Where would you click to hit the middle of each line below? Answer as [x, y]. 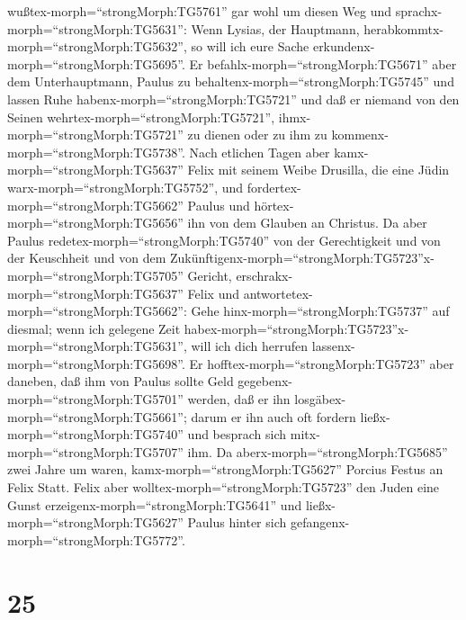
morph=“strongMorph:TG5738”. [96, 152]
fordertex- [274, 187]
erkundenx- [344, 46]
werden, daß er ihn [239, 399]
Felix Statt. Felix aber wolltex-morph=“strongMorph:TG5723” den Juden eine [224, 487]
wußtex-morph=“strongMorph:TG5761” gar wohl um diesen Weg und [200, 11]
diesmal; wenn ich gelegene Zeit [94, 328]
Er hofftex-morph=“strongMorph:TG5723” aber [322, 363]
